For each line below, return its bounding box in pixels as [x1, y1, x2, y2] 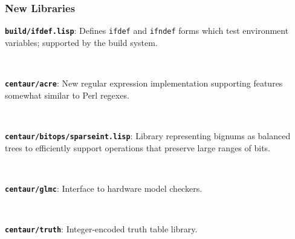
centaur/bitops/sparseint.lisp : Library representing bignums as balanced [5, 129, 291, 142]
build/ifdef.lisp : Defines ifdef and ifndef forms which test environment [5, 24, 289, 37]
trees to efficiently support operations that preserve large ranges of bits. [5, 141, 270, 154]
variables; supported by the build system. [5, 36, 158, 48]
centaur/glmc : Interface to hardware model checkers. [5, 182, 203, 194]
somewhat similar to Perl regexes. [5, 88, 129, 101]
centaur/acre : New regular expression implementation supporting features [5, 77, 283, 90]
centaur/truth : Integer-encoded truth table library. [5, 223, 198, 235]
